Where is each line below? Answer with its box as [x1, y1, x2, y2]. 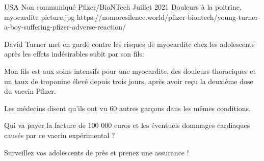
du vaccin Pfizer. [4, 86, 56, 96]
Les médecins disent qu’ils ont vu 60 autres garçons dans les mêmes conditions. [4, 102, 251, 113]
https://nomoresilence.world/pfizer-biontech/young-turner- [76, 11, 260, 22]
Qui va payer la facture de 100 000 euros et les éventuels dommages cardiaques [4, 120, 250, 130]
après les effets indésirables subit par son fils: [4, 48, 144, 59]
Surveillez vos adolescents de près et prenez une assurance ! [4, 147, 189, 157]
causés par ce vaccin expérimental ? [4, 129, 115, 140]
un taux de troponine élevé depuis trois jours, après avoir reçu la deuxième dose [4, 75, 253, 86]
